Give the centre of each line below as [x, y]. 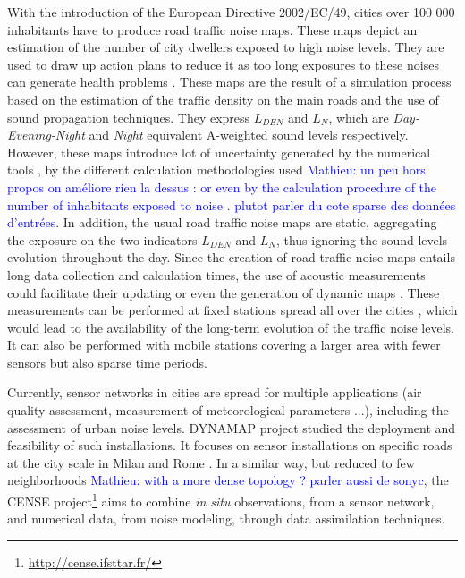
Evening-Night [46, 135]
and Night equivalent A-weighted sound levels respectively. [249, 135]
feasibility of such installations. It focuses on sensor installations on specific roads [230, 445]
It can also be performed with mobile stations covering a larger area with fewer [224, 345]
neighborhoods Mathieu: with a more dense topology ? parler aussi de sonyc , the [228, 480]
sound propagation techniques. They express [129, 117]
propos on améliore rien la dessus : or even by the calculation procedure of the [222, 187]
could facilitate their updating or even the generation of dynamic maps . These [224, 292]
